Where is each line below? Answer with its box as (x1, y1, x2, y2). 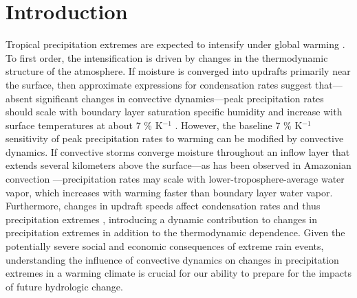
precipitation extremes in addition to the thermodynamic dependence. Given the (6, 225, 345, 240)
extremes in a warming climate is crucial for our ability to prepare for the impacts (6, 266, 351, 280)
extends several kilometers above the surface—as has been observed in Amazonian (6, 158, 351, 172)
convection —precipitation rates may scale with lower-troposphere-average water (6, 172, 345, 186)
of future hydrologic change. (6, 279, 123, 293)
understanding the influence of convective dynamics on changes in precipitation (6, 252, 339, 266)
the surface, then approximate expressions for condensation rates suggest (6, 77, 312, 91)
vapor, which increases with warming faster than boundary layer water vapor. (6, 185, 333, 199)
